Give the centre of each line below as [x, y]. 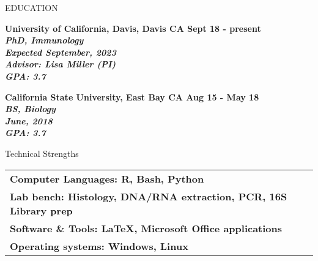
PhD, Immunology [44, 40]
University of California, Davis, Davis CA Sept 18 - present [133, 28]
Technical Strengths [42, 153]
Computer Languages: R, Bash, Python [107, 178]
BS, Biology [30, 109]
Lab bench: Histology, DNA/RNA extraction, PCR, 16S [149, 196]
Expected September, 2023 [61, 52]
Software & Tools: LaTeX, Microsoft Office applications [146, 228]
